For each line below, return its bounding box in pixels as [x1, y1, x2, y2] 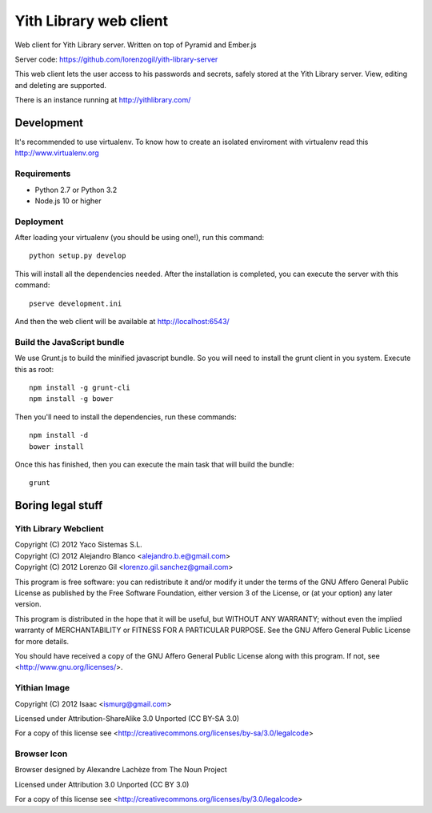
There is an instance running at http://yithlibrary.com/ [14, 95, 191, 105]
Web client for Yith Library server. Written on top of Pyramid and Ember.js [14, 40, 257, 50]
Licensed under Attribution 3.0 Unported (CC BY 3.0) [14, 779, 190, 789]
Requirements [14, 168, 71, 179]
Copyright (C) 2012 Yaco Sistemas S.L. [14, 540, 143, 550]
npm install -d [29, 431, 89, 440]
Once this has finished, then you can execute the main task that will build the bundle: [14, 459, 294, 469]
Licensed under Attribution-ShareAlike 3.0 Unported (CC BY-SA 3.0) [14, 713, 240, 723]
